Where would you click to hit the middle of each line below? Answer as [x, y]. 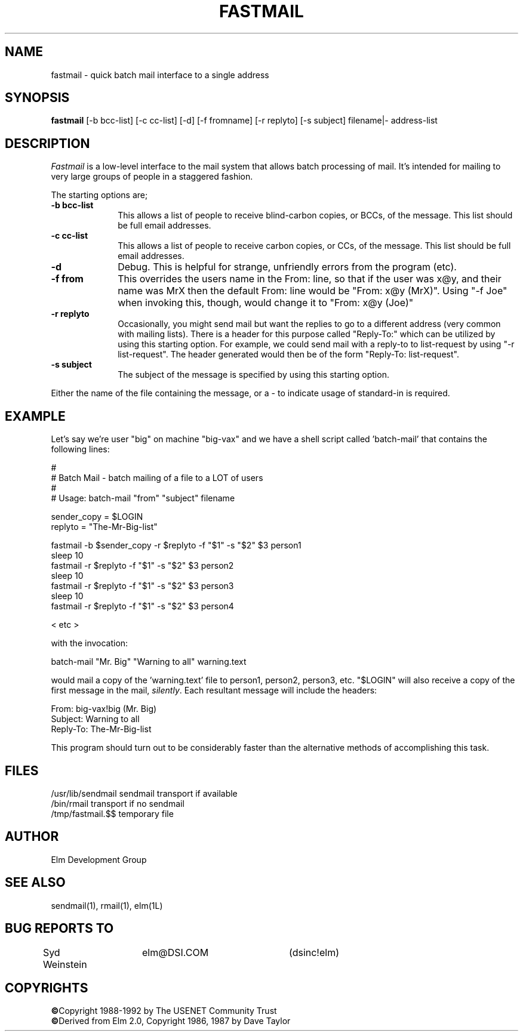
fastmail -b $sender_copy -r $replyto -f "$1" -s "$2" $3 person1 [176, 545]
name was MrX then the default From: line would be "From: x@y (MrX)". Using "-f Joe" [313, 291]
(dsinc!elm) [314, 952]
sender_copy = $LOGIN [97, 517]
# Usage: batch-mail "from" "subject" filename [143, 498]
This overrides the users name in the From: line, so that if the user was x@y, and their [310, 279]
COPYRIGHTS [47, 988]
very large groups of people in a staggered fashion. [152, 177]
